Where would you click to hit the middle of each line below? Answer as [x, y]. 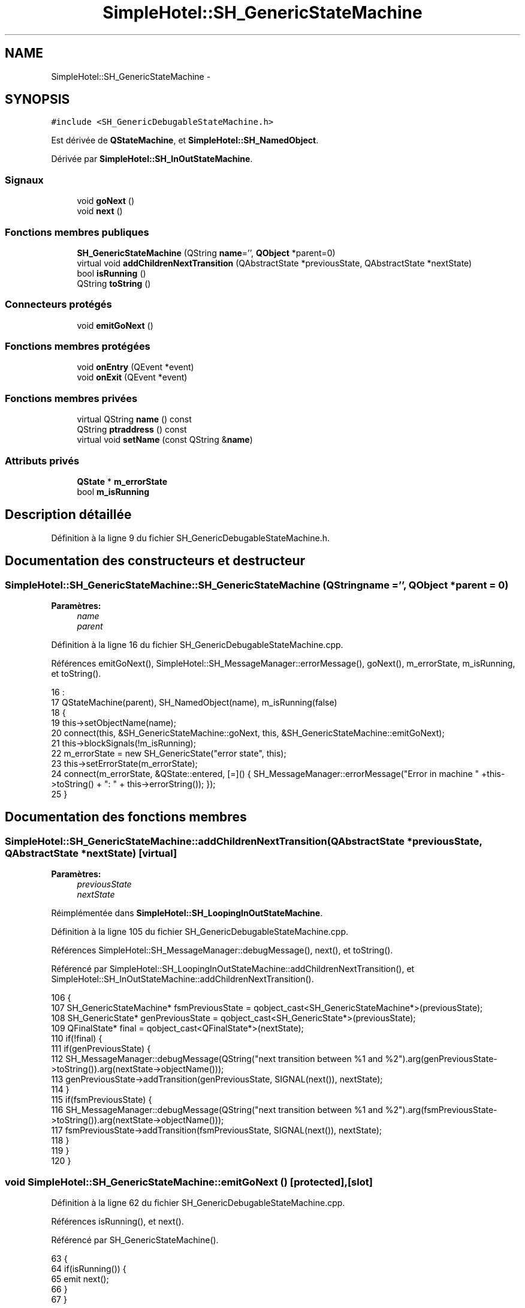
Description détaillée [68, 515]
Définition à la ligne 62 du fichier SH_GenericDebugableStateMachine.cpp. [198, 1202]
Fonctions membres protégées [78, 346]
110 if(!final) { [77, 1039]
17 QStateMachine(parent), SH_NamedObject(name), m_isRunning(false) [194, 702]
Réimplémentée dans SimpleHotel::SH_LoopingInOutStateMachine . [187, 913]
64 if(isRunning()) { [89, 1268]
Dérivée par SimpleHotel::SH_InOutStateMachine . [152, 159]
